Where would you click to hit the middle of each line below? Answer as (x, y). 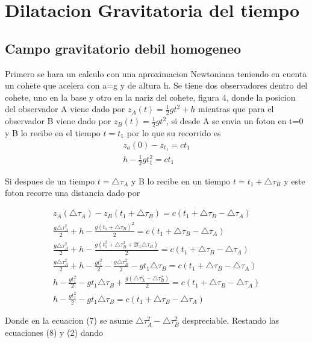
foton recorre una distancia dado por (73, 193)
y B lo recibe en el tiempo (53, 133)
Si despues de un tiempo (50, 181)
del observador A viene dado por (65, 109)
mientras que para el (236, 109)
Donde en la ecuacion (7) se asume (69, 320)
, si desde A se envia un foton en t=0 (235, 121)
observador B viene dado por (58, 121)
